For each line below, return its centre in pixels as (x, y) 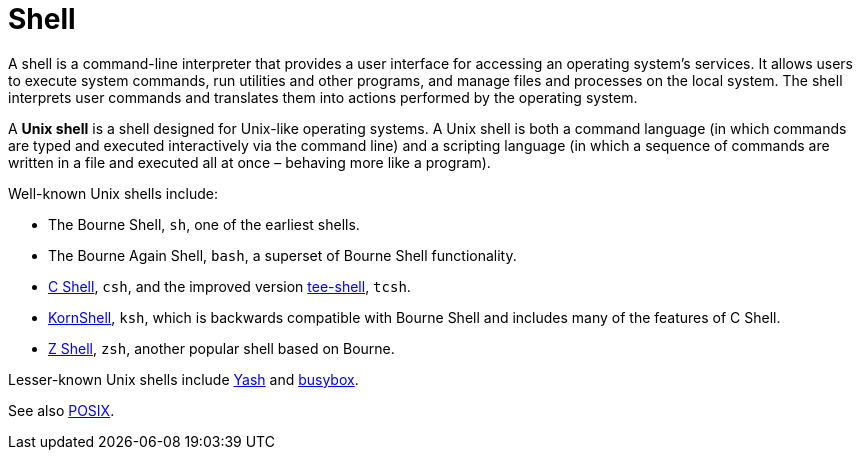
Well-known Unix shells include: (113, 193)
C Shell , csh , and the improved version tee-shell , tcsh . (229, 286)
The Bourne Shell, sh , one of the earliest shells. (204, 224)
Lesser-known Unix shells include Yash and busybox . (183, 379)
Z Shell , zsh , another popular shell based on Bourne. (221, 348)
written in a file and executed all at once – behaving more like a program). (249, 162)
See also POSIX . (61, 410)
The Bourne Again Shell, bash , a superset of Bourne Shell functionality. (282, 255)
